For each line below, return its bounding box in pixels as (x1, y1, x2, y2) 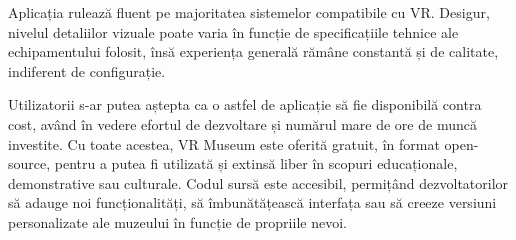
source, (8, 153, 51, 174)
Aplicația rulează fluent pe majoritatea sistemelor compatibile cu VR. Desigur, (8, 2, 490, 22)
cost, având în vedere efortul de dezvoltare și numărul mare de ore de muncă (8, 113, 477, 134)
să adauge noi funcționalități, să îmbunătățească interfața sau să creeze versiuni (8, 192, 497, 213)
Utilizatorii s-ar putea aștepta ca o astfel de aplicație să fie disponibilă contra (8, 94, 482, 115)
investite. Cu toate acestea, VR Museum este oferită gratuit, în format (8, 133, 440, 154)
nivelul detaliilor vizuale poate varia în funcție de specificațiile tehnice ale (8, 21, 459, 42)
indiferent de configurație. (8, 60, 166, 81)
